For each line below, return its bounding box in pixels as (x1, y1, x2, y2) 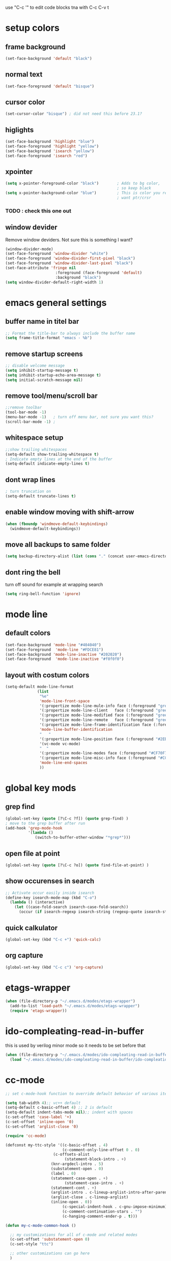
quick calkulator (5, 923, 58, 932)
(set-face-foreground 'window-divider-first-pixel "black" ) (5, 256, 136, 261)
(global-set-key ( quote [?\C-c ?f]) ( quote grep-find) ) (5, 816, 129, 821)
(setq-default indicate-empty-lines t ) (5, 461, 90, 466)
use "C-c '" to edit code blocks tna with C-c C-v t (5, 5, 109, 10)
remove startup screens (5, 349, 83, 358)
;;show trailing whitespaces (5, 447, 67, 452)
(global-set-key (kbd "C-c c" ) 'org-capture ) (5, 965, 103, 970)
